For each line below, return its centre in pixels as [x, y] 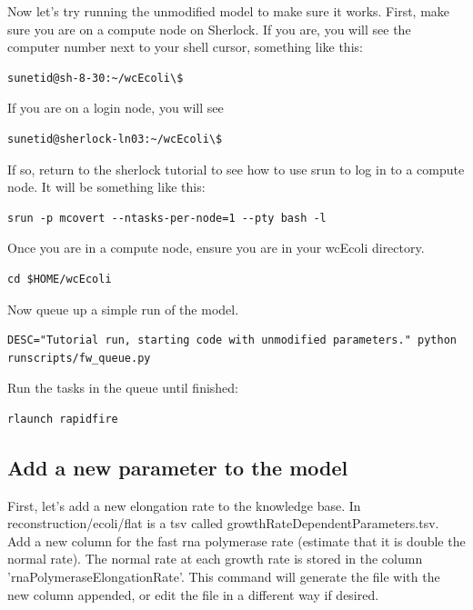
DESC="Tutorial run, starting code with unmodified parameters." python [232, 340]
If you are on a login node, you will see [116, 108]
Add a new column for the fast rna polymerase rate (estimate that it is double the [236, 540]
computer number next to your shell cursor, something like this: [185, 47]
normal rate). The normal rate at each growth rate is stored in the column [215, 559]
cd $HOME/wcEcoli [60, 279]
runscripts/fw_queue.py [79, 358]
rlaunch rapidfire [63, 419]
